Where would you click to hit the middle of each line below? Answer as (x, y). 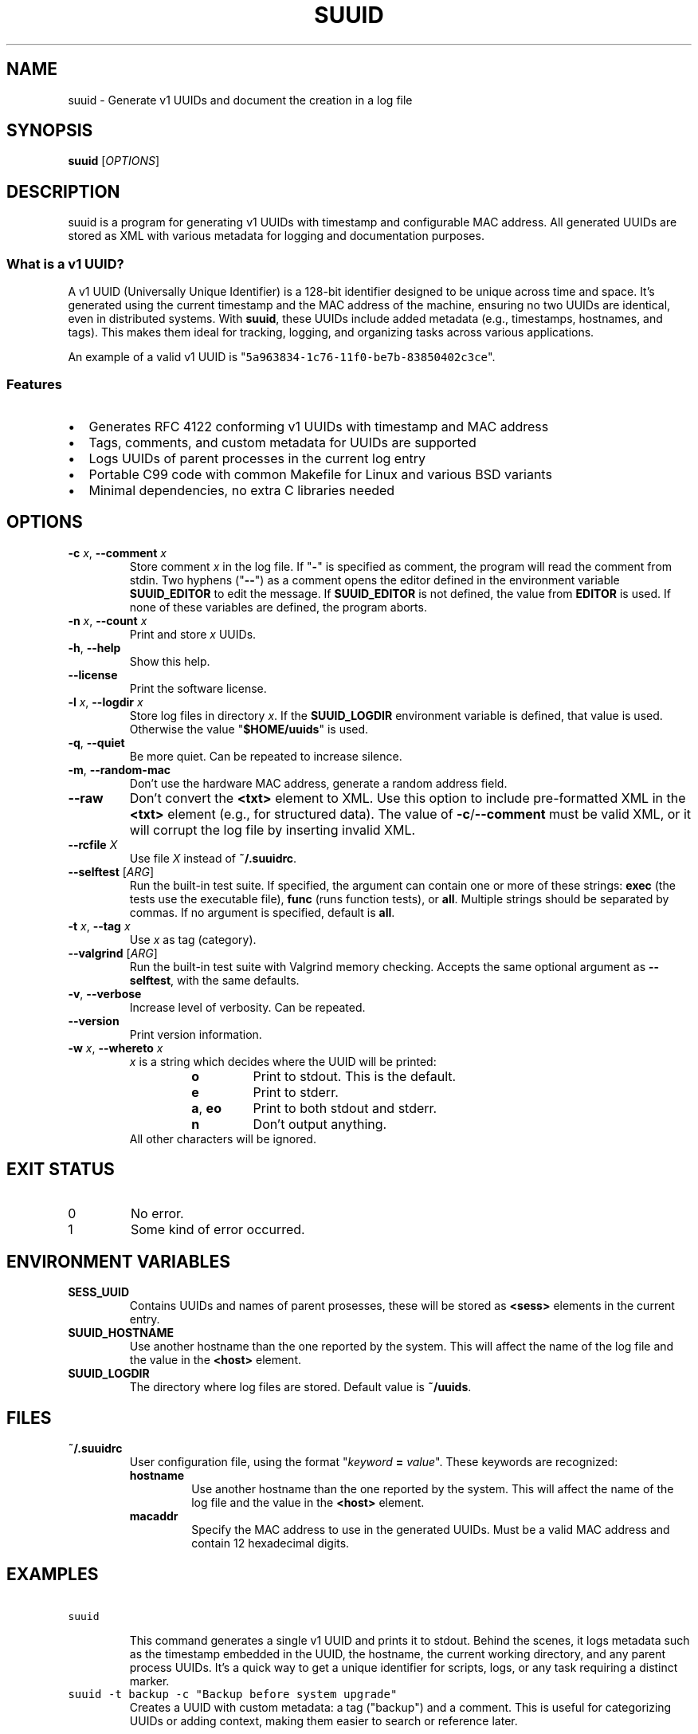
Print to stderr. (296, 1092)
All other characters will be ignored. (223, 1138)
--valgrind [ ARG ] (113, 953)
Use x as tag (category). (193, 939)
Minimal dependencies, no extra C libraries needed (242, 490)
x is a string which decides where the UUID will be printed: (283, 1061)
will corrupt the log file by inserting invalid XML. (273, 830)
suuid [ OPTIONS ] (114, 161)
